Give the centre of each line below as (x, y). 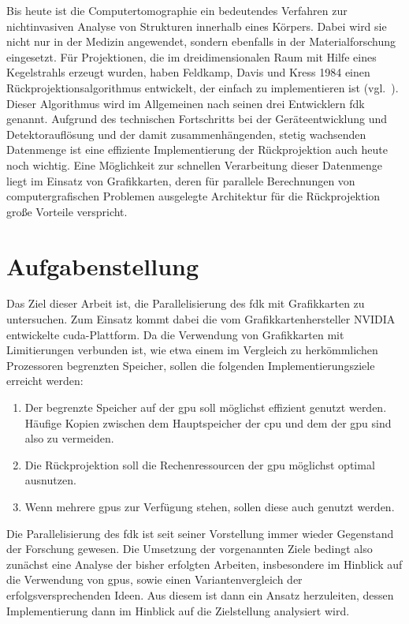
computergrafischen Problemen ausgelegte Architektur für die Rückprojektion (193, 196)
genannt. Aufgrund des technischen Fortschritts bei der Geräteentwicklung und (197, 119)
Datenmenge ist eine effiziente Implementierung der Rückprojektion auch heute (197, 149)
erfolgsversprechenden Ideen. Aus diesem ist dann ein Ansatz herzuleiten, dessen (200, 594)
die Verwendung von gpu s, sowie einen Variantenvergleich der (154, 579)
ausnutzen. (50, 480)
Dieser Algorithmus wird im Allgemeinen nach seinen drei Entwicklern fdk (186, 103)
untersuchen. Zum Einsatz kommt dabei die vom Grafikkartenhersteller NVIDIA (201, 319)
